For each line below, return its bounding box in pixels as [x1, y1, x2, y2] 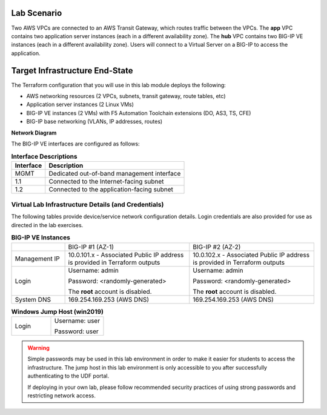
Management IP [15, 254, 60, 263]
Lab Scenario [11, 8, 62, 18]
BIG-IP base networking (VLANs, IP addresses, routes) [26, 118, 163, 125]
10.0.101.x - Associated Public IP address [68, 250, 184, 259]
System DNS [15, 295, 51, 304]
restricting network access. [27, 391, 96, 399]
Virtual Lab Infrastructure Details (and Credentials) [11, 201, 164, 209]
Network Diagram [11, 129, 57, 136]
